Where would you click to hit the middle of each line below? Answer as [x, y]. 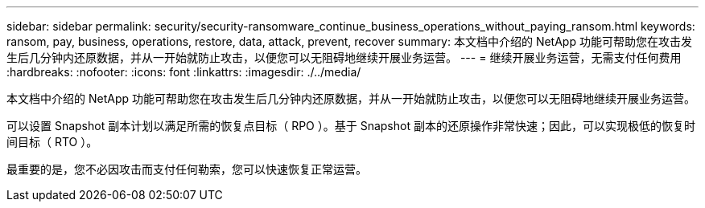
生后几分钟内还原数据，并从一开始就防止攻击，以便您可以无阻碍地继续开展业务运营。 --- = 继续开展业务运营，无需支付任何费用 [344, 57]
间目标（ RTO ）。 [52, 142]
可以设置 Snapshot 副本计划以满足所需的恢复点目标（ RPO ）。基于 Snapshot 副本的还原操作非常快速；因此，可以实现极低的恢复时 [351, 126]
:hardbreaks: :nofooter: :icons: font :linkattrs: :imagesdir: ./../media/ [184, 72]
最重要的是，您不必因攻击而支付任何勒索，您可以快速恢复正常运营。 [187, 169]
